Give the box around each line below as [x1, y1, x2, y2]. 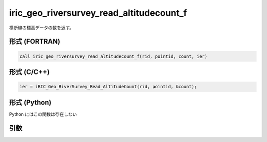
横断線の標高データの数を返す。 [9, 25, 74, 31]
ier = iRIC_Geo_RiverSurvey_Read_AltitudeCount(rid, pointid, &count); [19, 84, 197, 90]
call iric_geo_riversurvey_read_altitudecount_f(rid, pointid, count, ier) [19, 53, 208, 59]
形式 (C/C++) [9, 68, 50, 76]
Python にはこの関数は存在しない [9, 111, 77, 117]
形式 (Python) [9, 98, 52, 106]
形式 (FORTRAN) [9, 37, 60, 46]
